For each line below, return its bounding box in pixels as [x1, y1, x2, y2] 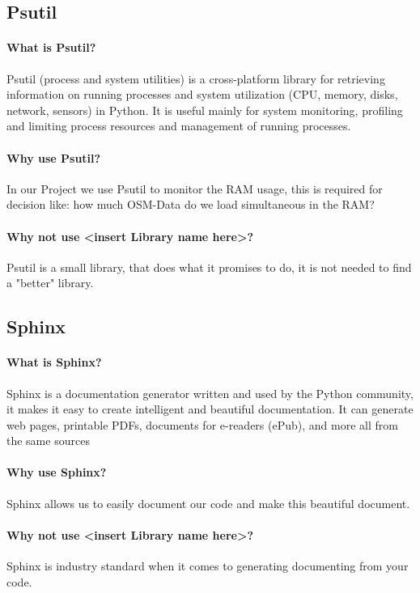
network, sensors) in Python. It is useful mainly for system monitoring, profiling [6, 101, 403, 118]
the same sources [6, 432, 90, 449]
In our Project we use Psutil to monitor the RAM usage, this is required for [6, 180, 383, 197]
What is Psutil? [6, 39, 96, 56]
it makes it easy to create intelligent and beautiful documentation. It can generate [6, 400, 414, 417]
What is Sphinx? [6, 354, 102, 371]
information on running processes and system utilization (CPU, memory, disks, [6, 86, 398, 103]
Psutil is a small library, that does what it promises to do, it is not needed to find [6, 258, 412, 275]
